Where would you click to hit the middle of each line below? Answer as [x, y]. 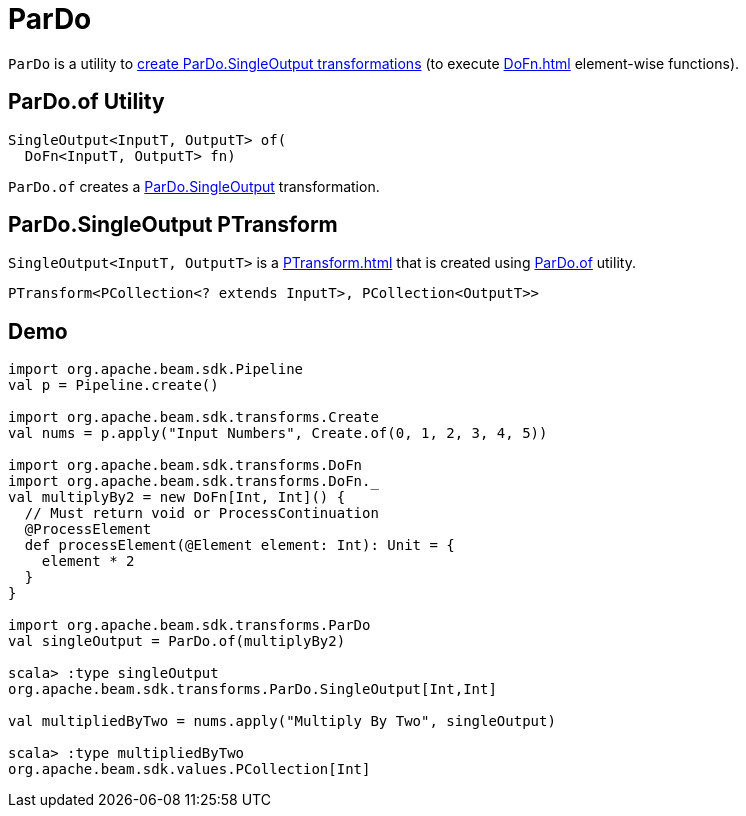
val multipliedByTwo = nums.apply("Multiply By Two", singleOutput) [282, 721]
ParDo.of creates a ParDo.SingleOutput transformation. [194, 186]
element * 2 [88, 561]
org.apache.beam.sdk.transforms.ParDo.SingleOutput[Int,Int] [252, 689]
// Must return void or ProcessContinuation [201, 513]
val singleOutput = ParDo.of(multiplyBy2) [177, 641]
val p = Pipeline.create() [113, 385]
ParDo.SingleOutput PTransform [173, 225]
